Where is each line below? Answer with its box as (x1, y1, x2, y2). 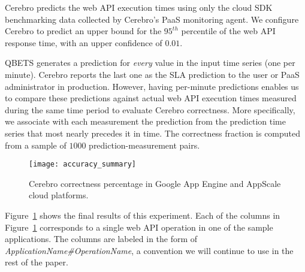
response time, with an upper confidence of (5, 36, 162, 49)
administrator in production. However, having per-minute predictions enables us (5, 80, 299, 92)
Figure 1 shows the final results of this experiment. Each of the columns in (5, 208, 280, 221)
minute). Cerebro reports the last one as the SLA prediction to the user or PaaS (5, 68, 300, 80)
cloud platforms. (29, 189, 89, 201)
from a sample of (5, 138, 67, 151)
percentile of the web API (181, 25, 276, 37)
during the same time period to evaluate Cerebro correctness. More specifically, (5, 103, 295, 116)
